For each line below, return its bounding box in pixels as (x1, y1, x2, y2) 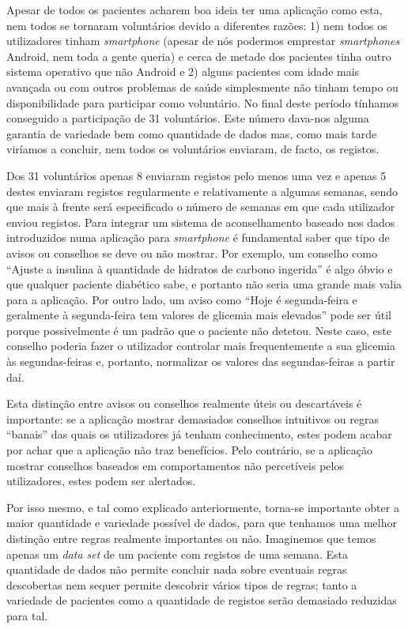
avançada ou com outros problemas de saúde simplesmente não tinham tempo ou (6, 78, 399, 95)
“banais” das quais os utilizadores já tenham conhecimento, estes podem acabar (6, 426, 392, 443)
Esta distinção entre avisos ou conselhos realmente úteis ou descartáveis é (6, 395, 362, 412)
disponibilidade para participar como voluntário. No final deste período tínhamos (6, 94, 399, 111)
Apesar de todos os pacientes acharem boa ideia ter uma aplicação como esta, (6, 2, 383, 17)
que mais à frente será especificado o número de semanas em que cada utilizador (6, 198, 395, 215)
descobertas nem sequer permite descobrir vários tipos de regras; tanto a (6, 576, 357, 593)
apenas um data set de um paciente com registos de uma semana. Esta (6, 545, 348, 562)
